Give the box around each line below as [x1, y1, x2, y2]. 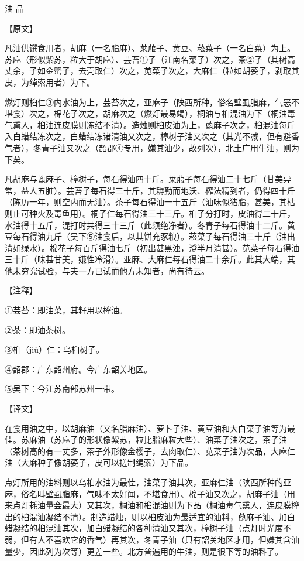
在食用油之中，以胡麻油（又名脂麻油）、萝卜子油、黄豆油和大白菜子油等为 [5, 422, 287, 434]
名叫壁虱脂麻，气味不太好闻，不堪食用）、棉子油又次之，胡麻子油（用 [29, 487, 295, 500]
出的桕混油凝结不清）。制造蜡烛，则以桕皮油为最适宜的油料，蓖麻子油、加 [5, 510, 287, 522]
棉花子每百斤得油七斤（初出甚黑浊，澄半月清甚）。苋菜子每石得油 [49, 241, 299, 254]
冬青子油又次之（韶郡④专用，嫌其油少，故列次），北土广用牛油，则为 [33, 141, 299, 153]
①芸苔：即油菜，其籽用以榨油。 [5, 304, 127, 316]
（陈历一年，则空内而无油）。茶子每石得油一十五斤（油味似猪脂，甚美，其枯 [5, 196, 295, 208]
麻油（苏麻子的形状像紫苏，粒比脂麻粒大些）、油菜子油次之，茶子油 [29, 433, 287, 446]
